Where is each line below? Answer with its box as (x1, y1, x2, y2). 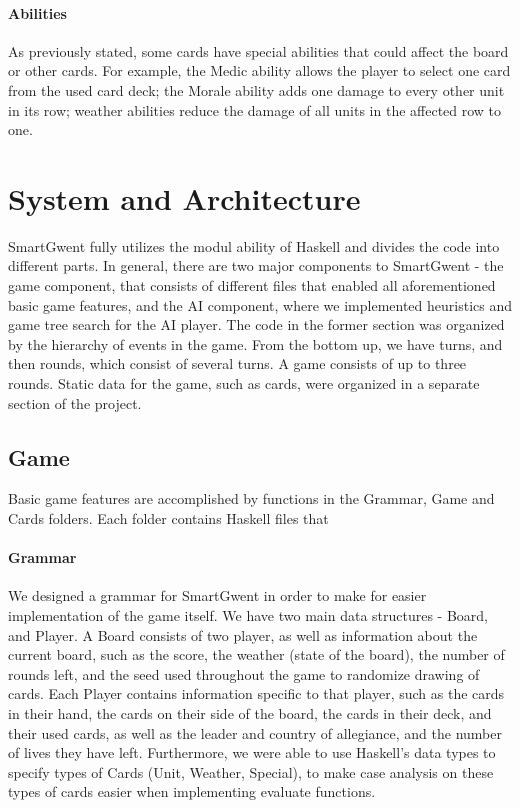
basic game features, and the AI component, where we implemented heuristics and (8, 294, 512, 315)
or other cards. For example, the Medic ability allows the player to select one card (8, 60, 511, 81)
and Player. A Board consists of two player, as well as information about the (8, 624, 478, 645)
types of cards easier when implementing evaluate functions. (8, 781, 376, 802)
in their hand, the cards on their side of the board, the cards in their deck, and (8, 702, 492, 723)
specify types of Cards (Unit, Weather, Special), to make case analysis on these (8, 761, 494, 782)
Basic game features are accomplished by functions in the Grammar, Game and (8, 488, 495, 509)
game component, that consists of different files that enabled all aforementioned (8, 275, 496, 296)
